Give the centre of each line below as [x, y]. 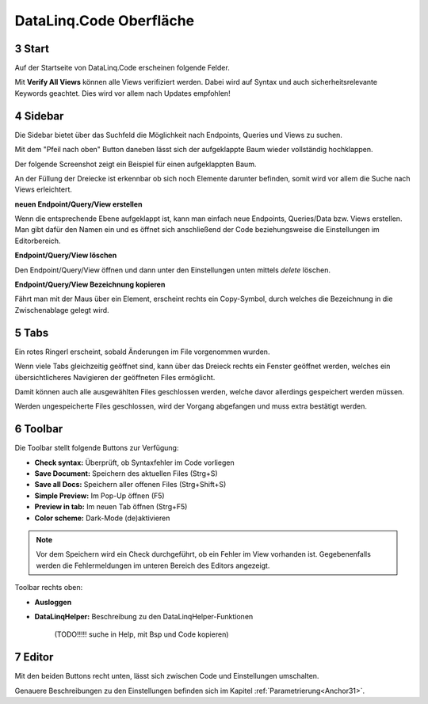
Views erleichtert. [44, 189]
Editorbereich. [38, 241]
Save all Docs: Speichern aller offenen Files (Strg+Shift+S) [130, 485]
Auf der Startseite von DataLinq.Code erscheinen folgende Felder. [122, 68]
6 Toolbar [39, 429]
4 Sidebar [39, 116]
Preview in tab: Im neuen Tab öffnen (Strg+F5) [111, 507]
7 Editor [34, 657]
